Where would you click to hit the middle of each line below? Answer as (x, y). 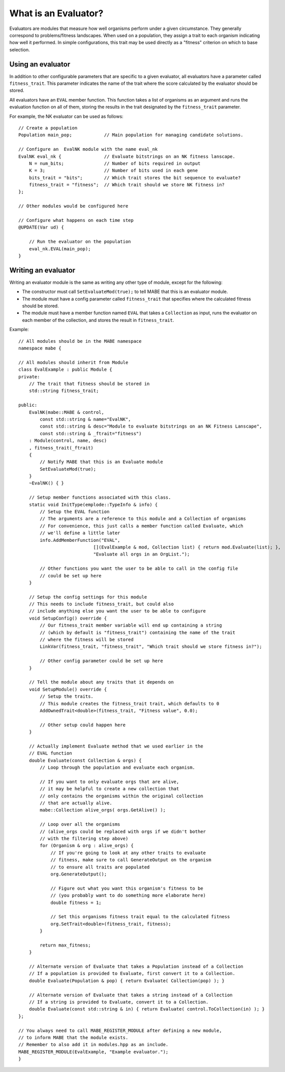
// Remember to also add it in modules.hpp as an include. (93, 1045)
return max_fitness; (65, 945)
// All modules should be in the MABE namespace (80, 341)
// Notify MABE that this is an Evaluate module (102, 462)
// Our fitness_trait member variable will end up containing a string (131, 625)
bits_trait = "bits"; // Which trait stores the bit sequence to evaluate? (135, 177)
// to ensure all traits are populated (100, 867)
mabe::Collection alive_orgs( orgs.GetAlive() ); (103, 810)
